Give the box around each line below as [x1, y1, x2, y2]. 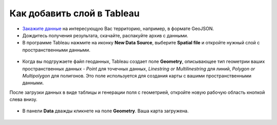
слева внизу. [9, 96, 38, 103]
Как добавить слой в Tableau [9, 8, 140, 19]
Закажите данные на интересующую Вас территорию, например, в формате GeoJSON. [22, 26, 214, 32]
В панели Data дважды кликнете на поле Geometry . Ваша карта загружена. [22, 108, 189, 114]
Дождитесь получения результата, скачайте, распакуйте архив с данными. [22, 32, 188, 38]
